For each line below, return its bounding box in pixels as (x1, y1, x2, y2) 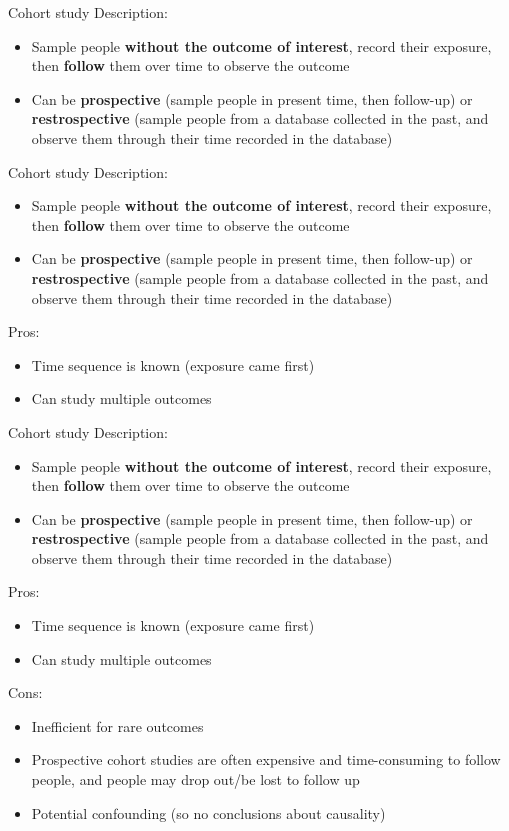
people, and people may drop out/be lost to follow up (31, 769, 360, 790)
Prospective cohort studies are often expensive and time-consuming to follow (31, 749, 501, 770)
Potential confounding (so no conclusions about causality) (31, 802, 386, 823)
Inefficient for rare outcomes (31, 715, 204, 736)
